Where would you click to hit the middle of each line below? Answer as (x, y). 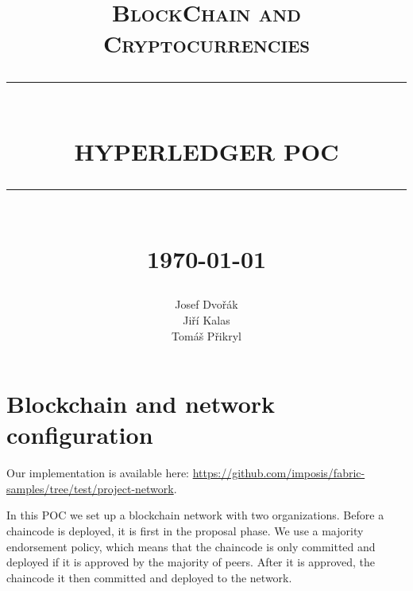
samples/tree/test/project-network (90, 488)
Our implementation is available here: (98, 473)
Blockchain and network (141, 404)
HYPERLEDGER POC (206, 151)
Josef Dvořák (206, 304)
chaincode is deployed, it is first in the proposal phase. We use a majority (185, 531)
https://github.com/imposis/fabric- (279, 473)
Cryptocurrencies (206, 43)
